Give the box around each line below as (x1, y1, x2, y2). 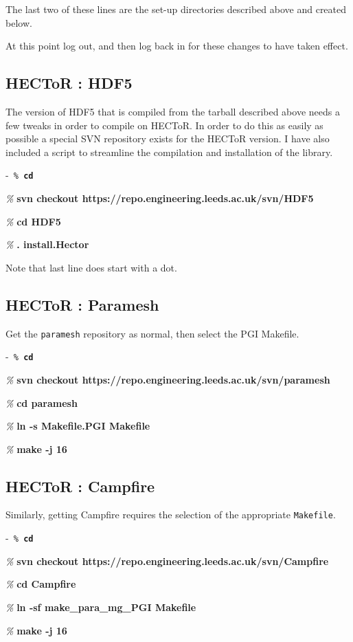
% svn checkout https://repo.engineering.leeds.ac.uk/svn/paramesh (5, 372, 330, 386)
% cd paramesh (5, 395, 78, 410)
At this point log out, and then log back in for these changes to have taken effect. (5, 38, 348, 53)
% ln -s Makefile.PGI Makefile (5, 419, 150, 433)
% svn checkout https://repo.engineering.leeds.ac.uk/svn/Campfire (5, 553, 329, 568)
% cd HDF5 (5, 214, 61, 228)
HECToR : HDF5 (5, 72, 133, 93)
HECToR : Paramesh (5, 294, 159, 315)
